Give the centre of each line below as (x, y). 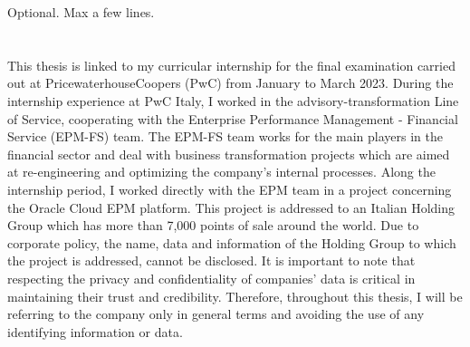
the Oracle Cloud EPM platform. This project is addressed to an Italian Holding (231, 207)
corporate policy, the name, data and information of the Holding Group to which (232, 242)
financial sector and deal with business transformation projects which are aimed (229, 154)
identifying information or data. (95, 331)
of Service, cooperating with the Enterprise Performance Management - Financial (233, 118)
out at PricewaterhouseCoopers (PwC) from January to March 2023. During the (230, 83)
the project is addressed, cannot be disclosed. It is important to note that (211, 260)
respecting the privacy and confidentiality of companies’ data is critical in (211, 278)
